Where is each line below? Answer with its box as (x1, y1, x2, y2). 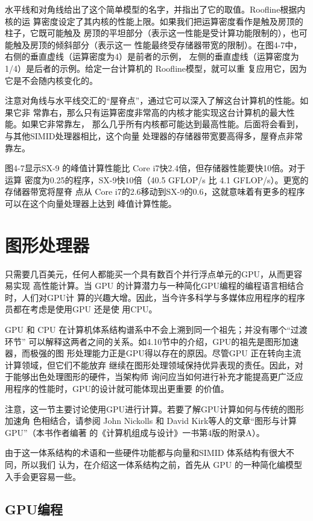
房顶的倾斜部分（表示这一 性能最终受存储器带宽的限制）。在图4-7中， (30, 38, 302, 51)
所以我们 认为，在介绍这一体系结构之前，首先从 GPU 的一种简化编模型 (21, 458, 303, 470)
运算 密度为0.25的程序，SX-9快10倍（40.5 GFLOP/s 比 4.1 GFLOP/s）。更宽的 (5, 173, 309, 186)
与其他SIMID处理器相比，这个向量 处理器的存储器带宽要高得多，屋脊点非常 (5, 129, 303, 142)
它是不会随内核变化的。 (5, 74, 98, 86)
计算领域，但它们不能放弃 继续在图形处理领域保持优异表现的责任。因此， (5, 358, 295, 371)
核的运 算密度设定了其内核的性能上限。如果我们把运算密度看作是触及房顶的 (5, 14, 303, 27)
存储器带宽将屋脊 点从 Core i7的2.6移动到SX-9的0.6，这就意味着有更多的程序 (5, 185, 305, 198)
